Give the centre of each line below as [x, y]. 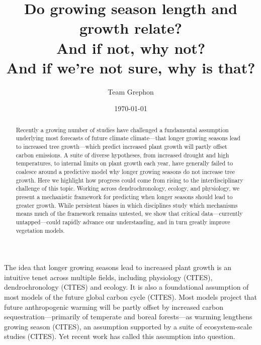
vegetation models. [40, 230]
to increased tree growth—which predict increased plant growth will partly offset [121, 146]
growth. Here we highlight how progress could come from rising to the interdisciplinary [129, 180]
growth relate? [131, 28]
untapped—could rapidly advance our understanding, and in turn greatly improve [123, 222]
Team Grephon [131, 91]
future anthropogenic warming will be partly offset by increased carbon [114, 307]
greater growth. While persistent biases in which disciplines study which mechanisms [127, 205]
